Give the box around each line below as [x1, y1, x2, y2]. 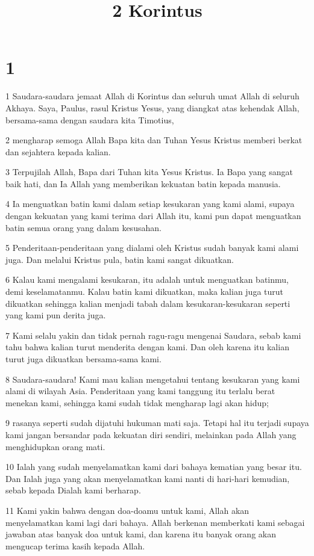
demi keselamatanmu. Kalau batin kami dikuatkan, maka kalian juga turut [5, 285, 284, 298]
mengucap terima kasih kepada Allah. [5, 539, 145, 552]
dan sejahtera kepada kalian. [5, 145, 111, 158]
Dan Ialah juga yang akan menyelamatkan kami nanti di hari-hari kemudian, [5, 472, 290, 484]
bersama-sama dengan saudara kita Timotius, [5, 113, 174, 126]
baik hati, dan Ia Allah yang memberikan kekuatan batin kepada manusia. [5, 177, 281, 190]
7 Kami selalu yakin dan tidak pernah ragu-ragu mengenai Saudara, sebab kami [5, 329, 301, 341]
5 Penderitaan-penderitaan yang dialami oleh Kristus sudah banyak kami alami [5, 241, 299, 254]
